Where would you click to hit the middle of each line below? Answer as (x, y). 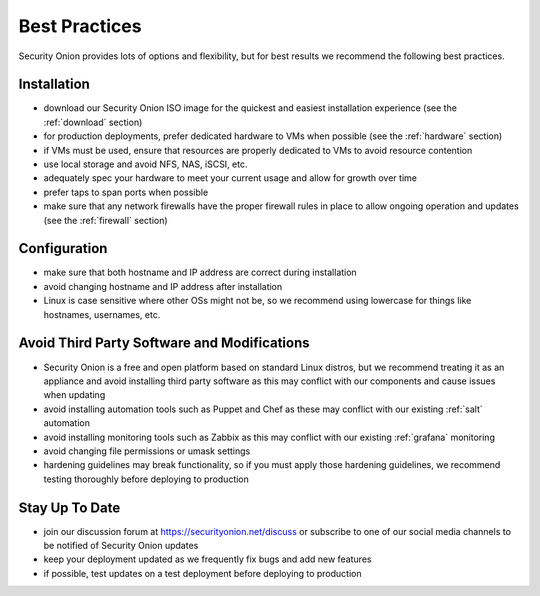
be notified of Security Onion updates (121, 545)
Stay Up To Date (69, 507)
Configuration (63, 248)
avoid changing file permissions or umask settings (147, 451)
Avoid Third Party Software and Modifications (164, 343)
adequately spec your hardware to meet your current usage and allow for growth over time (230, 178)
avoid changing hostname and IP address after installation (163, 286)
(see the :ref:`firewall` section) (106, 220)
